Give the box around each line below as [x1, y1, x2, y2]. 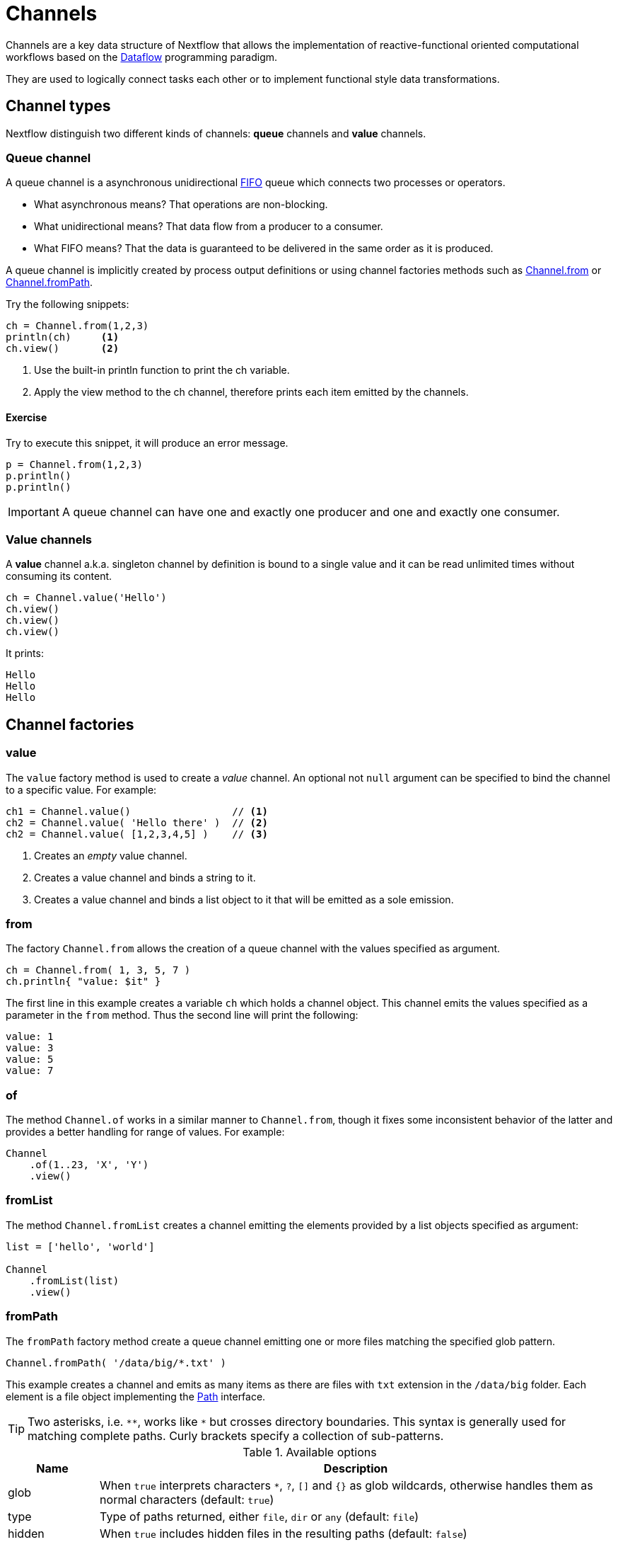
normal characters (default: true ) [100, 1492, 274, 1507]
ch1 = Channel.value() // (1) [6, 805, 268, 817]
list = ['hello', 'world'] [6, 1240, 155, 1252]
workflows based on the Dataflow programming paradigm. [6, 50, 278, 63]
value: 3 [6, 1042, 54, 1054]
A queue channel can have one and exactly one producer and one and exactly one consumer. [62, 504, 560, 519]
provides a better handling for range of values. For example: [6, 1126, 285, 1138]
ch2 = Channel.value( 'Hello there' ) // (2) [6, 816, 268, 828]
